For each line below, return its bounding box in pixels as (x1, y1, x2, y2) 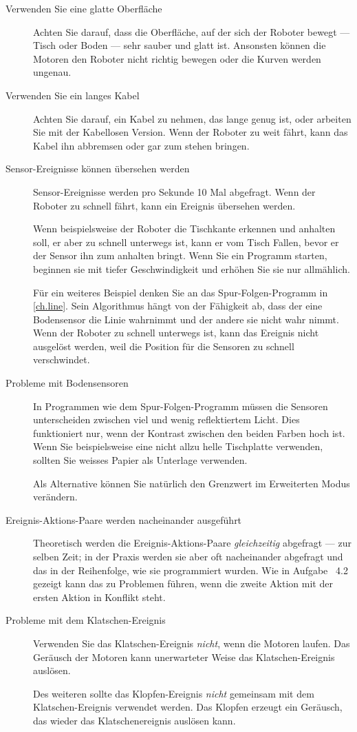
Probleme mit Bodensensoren (6, 376, 129, 390)
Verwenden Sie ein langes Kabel (6, 88, 140, 102)
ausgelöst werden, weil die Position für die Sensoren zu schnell (33, 338, 294, 353)
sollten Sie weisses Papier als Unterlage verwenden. (33, 453, 248, 467)
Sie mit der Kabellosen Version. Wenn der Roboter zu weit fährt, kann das (33, 125, 348, 139)
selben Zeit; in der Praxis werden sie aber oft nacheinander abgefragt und (33, 549, 343, 563)
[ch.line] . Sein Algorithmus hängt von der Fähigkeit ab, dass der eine (33, 298, 323, 313)
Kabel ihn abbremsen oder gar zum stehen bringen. (33, 138, 250, 152)
